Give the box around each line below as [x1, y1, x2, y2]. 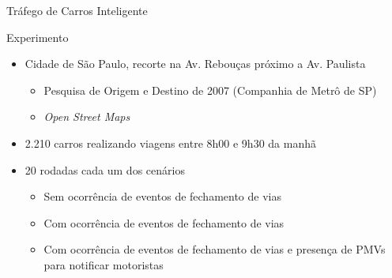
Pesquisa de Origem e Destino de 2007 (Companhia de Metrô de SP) [43, 81, 377, 98]
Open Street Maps [43, 108, 130, 125]
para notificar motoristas [43, 256, 164, 272]
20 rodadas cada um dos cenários [24, 161, 185, 178]
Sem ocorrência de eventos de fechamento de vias [43, 188, 281, 205]
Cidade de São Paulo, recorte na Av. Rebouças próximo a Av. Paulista [24, 55, 366, 72]
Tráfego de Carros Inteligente [6, 2, 148, 18]
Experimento [6, 28, 69, 45]
